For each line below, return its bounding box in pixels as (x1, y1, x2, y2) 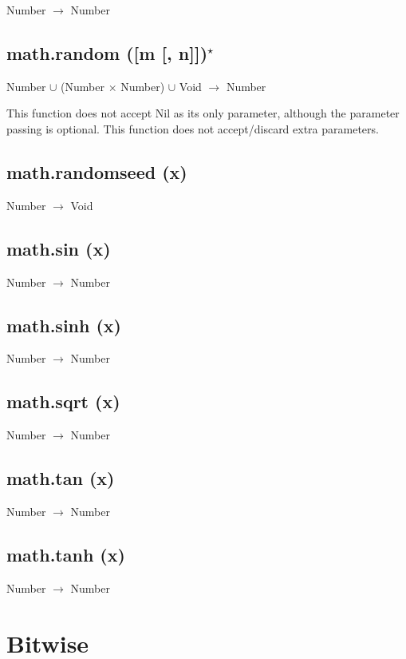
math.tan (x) (6, 466, 115, 490)
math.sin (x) (6, 236, 111, 260)
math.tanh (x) (6, 542, 125, 566)
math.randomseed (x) (6, 159, 187, 184)
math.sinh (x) (6, 312, 121, 337)
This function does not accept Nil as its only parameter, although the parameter (6, 105, 400, 121)
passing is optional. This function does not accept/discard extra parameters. (6, 120, 379, 137)
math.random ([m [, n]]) (6, 40, 208, 65)
